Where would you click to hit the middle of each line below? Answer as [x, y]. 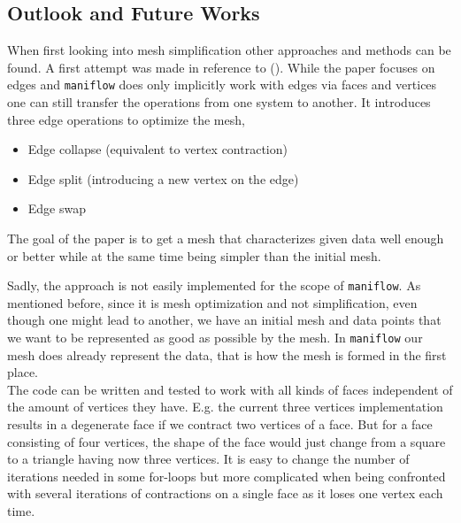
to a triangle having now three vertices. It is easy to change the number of [208, 459]
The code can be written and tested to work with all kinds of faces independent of [230, 389]
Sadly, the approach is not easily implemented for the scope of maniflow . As [214, 285]
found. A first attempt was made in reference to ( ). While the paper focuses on [221, 67]
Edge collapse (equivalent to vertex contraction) [158, 149]
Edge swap [57, 208]
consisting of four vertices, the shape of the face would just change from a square [227, 441]
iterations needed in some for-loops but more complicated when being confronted [227, 476]
